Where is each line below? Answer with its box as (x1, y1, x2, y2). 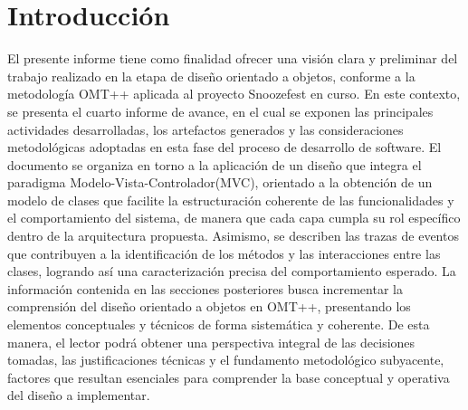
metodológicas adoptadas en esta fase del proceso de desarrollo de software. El (7, 138, 442, 157)
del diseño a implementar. (7, 386, 150, 405)
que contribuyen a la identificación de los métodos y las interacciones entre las (7, 243, 441, 262)
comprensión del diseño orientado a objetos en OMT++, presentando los (7, 297, 411, 316)
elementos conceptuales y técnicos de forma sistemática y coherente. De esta (7, 315, 430, 334)
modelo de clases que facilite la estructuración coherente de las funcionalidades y (7, 190, 454, 209)
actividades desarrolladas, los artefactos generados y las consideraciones (7, 119, 404, 138)
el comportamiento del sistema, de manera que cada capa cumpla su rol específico (7, 208, 461, 227)
